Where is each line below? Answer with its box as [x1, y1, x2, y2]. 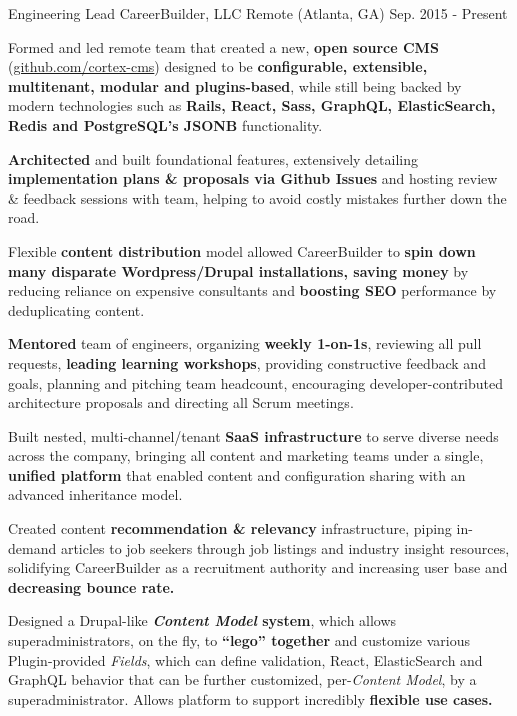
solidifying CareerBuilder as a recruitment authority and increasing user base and [8, 557, 508, 578]
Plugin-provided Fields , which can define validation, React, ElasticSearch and [8, 649, 483, 670]
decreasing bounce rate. [8, 576, 175, 597]
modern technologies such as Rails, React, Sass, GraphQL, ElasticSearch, [8, 95, 496, 116]
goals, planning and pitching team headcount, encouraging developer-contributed [8, 372, 503, 393]
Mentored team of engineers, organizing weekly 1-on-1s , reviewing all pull [8, 333, 482, 354]
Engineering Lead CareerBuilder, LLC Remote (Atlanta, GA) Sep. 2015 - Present [8, 3, 508, 23]
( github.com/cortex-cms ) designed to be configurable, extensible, [8, 56, 428, 77]
